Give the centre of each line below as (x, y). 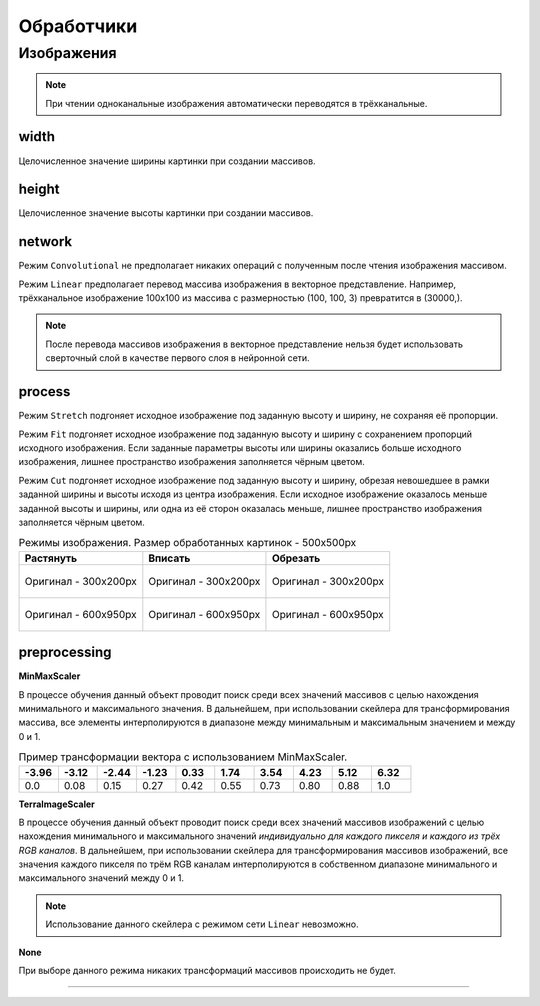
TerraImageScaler (56, 804)
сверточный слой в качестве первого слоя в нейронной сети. (177, 358)
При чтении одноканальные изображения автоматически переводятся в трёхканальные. (236, 103)
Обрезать (296, 558)
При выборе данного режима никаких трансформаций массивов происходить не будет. (207, 971)
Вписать (169, 558)
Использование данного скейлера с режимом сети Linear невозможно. (202, 924)
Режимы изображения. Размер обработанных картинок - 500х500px (187, 543)
